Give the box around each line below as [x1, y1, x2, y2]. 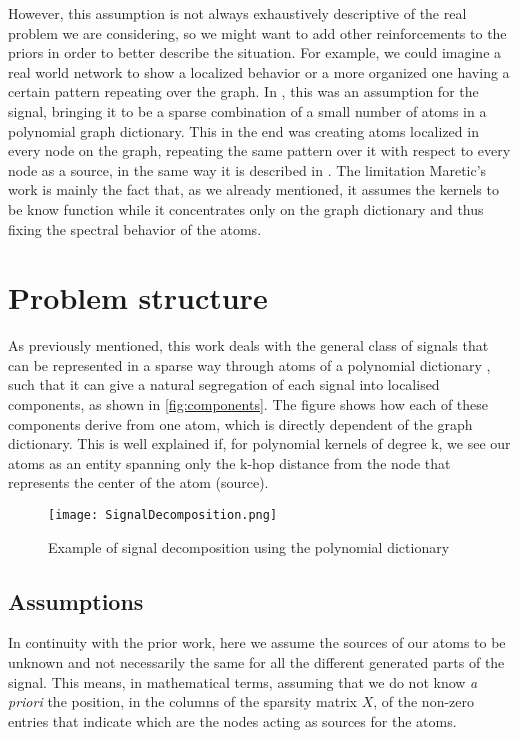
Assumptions [8, 585, 144, 616]
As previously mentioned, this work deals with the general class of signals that [8, 335, 489, 356]
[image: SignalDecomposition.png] [48, 508, 278, 522]
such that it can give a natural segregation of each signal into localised [8, 374, 440, 395]
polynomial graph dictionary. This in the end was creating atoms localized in [8, 120, 479, 141]
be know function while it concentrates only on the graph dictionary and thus [8, 198, 484, 219]
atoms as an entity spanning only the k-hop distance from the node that [8, 452, 451, 473]
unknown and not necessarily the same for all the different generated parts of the [8, 652, 505, 673]
